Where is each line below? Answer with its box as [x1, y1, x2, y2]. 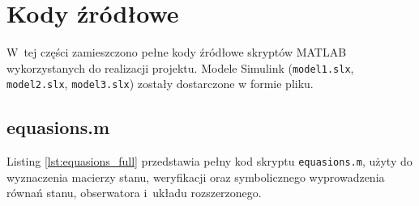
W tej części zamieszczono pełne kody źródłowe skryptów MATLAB [6, 44, 347, 61]
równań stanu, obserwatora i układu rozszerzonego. [6, 184, 262, 201]
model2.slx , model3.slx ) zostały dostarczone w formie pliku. [6, 75, 314, 92]
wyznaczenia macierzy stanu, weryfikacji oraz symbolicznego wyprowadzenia [6, 168, 385, 185]
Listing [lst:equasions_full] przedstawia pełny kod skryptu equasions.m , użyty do [6, 153, 413, 170]
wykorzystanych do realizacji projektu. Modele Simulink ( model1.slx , [6, 59, 354, 76]
